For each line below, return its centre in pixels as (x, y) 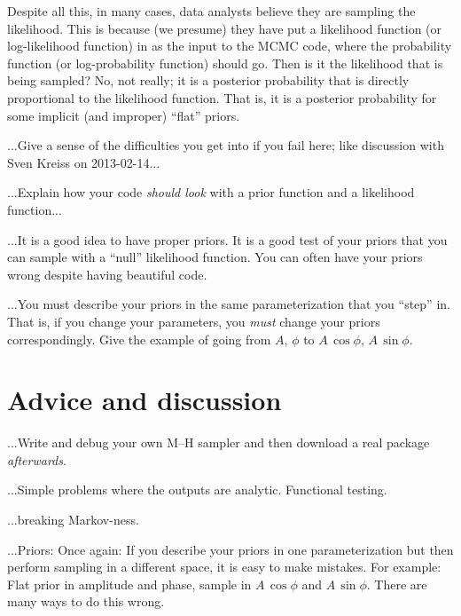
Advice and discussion (145, 400)
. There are (397, 584)
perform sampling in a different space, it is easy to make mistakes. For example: (224, 567)
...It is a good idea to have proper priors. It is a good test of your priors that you (227, 239)
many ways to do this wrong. (86, 601)
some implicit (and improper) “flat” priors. (124, 115)
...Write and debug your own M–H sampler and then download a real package (219, 442)
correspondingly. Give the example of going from (139, 339)
